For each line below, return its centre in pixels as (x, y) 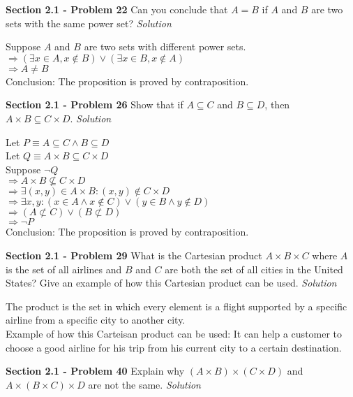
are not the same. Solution (144, 384)
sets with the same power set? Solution (89, 23)
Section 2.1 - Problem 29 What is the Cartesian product (134, 255)
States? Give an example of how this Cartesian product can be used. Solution (171, 283)
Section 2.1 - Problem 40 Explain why (95, 371)
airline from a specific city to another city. (96, 320)
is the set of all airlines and (64, 269)
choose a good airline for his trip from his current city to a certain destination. (174, 347)
